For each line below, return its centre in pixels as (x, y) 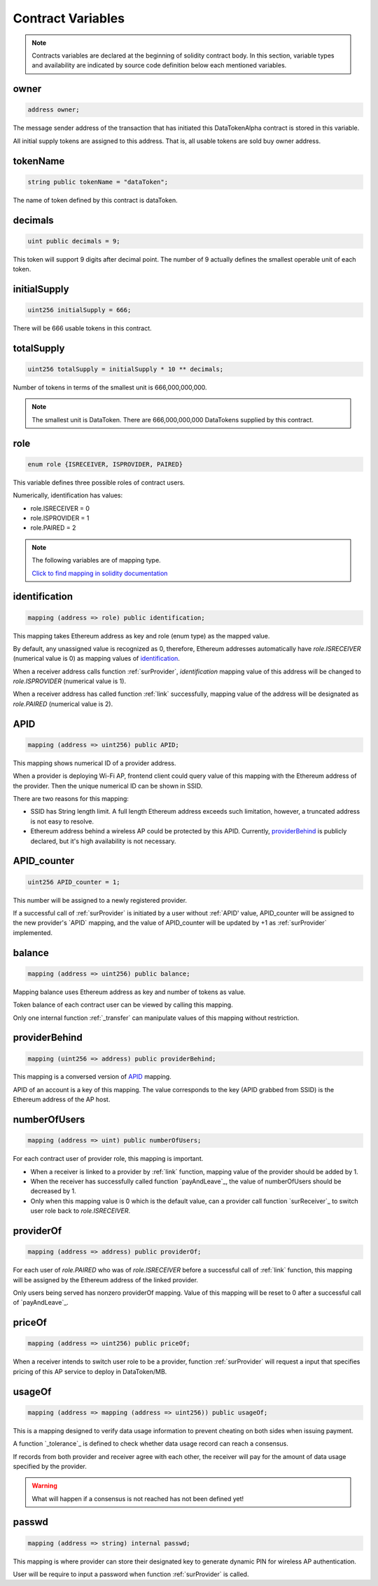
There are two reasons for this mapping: (71, 799)
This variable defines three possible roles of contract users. (99, 482)
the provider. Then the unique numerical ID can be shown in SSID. (108, 786)
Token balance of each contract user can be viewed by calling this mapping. (123, 1005)
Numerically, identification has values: (68, 495)
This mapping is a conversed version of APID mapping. (92, 1077)
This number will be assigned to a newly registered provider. (100, 900)
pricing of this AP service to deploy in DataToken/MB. (90, 1371)
